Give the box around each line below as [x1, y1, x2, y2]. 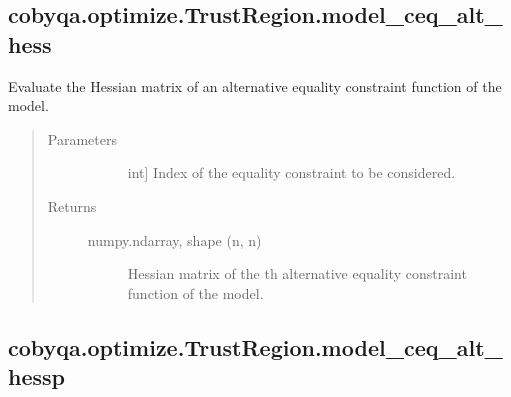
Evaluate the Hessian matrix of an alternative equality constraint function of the [8, 75, 502, 96]
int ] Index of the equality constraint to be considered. [127, 162, 456, 183]
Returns [47, 195, 97, 216]
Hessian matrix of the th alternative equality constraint [127, 263, 467, 284]
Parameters [47, 128, 117, 149]
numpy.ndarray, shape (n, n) [87, 229, 262, 250]
